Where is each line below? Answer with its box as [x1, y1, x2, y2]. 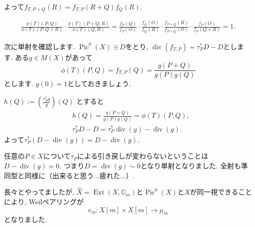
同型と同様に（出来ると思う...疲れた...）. [4, 170, 135, 180]
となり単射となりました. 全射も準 [140, 161, 248, 170]
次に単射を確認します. [4, 41, 75, 51]
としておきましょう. [67, 78, 131, 89]
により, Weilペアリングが [4, 196, 84, 206]
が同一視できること [190, 187, 253, 197]
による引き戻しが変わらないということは [77, 151, 209, 161]
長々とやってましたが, [4, 187, 74, 197]
